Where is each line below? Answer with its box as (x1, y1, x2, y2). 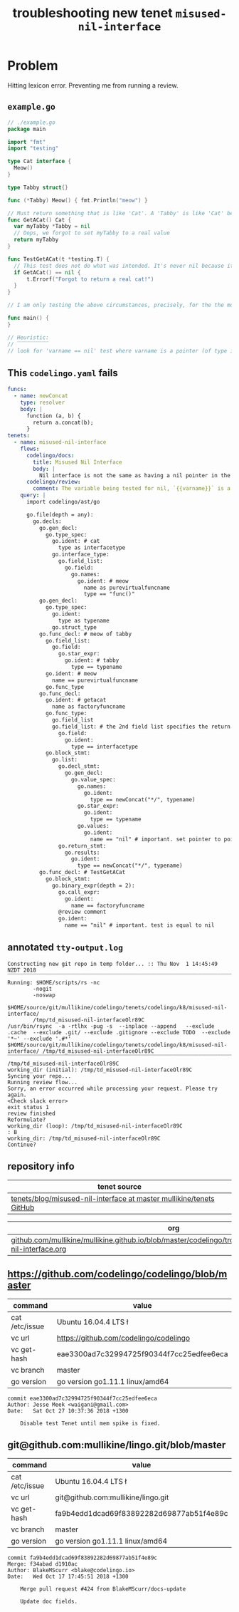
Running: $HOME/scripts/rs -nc (7, 979, 100, 986)
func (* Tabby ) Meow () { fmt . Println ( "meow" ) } (7, 197, 148, 204)
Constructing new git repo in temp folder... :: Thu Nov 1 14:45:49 (7, 960, 218, 967)
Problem (7, 58, 58, 74)
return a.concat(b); (33, 419, 94, 426)
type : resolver (20, 399, 65, 406)
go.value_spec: (70, 776, 116, 783)
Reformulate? (7, 1116, 46, 1123)
